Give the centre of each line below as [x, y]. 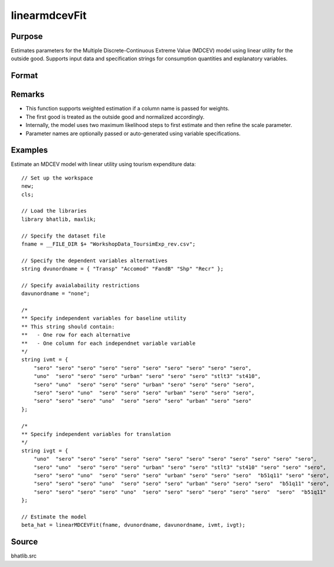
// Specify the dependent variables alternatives [95, 260]
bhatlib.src [24, 556]
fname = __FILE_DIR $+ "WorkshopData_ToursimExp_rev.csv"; [109, 244]
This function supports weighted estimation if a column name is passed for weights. [127, 109]
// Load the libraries [54, 211]
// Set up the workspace [57, 178]
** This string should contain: [68, 327]
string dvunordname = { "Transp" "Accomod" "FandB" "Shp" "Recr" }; [122, 269]
